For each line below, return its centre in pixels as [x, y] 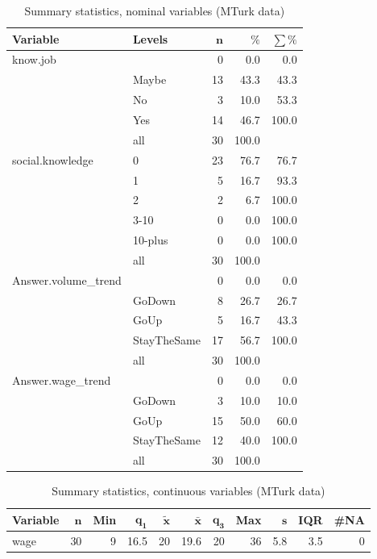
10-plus [150, 240]
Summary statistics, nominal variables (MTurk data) [155, 10]
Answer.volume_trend [67, 279]
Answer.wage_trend [62, 380]
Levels [150, 38]
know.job [34, 59]
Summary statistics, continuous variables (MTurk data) [188, 491]
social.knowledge [53, 159]
